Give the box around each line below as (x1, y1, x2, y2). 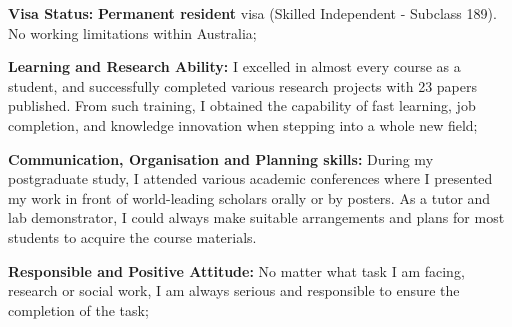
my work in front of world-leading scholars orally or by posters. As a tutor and (8, 187, 491, 208)
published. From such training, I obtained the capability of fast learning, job (8, 95, 476, 116)
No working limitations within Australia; (8, 22, 257, 43)
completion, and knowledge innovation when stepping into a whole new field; (8, 114, 478, 135)
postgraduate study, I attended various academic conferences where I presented (8, 168, 493, 189)
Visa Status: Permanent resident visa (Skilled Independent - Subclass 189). (8, 3, 497, 23)
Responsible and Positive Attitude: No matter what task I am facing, (8, 260, 465, 281)
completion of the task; (8, 299, 149, 320)
